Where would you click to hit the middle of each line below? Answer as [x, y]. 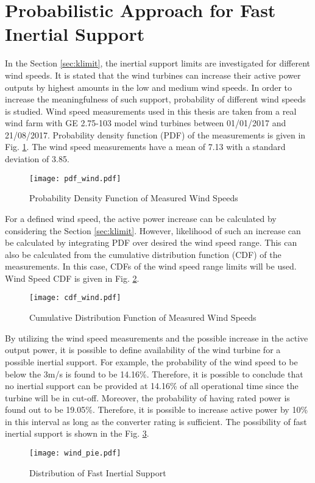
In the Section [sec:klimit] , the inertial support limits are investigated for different [158, 63]
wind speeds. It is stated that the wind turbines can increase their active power [153, 75]
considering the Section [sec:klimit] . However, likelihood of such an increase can [153, 230]
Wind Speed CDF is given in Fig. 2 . [72, 278]
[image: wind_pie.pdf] [75, 453]
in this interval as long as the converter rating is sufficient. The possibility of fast [156, 421]
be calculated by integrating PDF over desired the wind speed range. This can [151, 242]
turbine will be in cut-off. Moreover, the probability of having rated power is [147, 397]
